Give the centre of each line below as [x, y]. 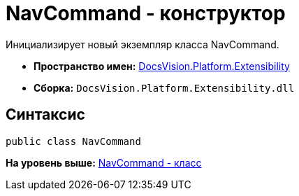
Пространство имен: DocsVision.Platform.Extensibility [162, 66]
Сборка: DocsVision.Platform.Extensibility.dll [164, 87]
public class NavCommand [73, 141]
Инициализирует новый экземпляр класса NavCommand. [143, 44]
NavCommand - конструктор [146, 13]
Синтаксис [45, 115]
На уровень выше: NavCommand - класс [104, 162]
